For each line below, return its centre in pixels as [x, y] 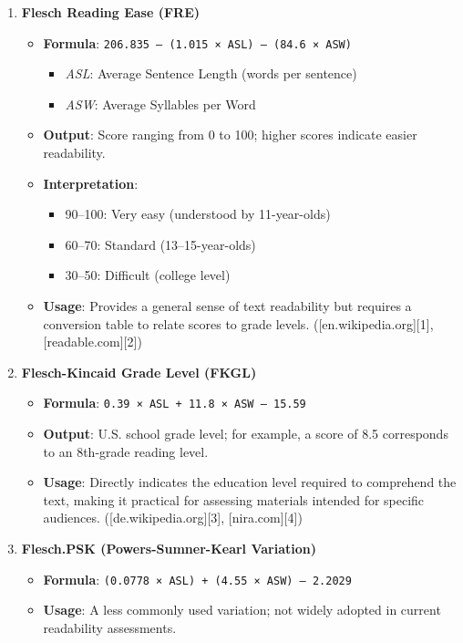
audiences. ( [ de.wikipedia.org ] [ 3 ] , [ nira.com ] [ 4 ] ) [173, 518]
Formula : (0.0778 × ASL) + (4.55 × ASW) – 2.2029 [197, 579]
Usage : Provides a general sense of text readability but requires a [227, 306]
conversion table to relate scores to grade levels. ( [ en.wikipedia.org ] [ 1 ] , [238, 323]
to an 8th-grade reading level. [126, 451]
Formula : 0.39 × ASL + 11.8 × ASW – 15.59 [175, 403]
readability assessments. [110, 627]
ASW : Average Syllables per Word [160, 104]
